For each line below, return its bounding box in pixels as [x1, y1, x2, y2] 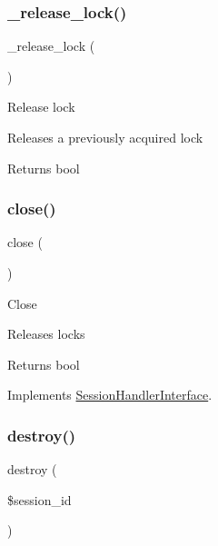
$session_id [7, 490, 72, 509]
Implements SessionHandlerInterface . [7, 385, 213, 404]
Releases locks [7, 324, 85, 343]
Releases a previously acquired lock [7, 128, 203, 146]
